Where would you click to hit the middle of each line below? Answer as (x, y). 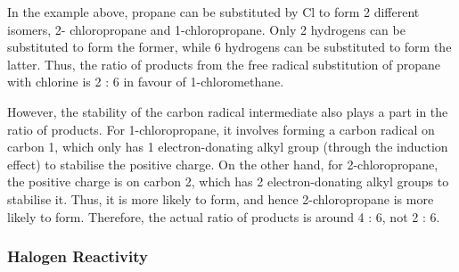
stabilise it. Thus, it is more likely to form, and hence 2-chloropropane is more (221, 198)
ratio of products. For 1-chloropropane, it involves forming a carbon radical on (221, 129)
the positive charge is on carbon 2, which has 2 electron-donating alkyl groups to (228, 181)
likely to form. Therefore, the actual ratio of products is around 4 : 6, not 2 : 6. (224, 216)
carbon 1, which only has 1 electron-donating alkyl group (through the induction (228, 147)
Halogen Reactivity (78, 256)
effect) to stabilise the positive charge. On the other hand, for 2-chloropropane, (223, 164)
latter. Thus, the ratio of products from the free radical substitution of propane (224, 64)
